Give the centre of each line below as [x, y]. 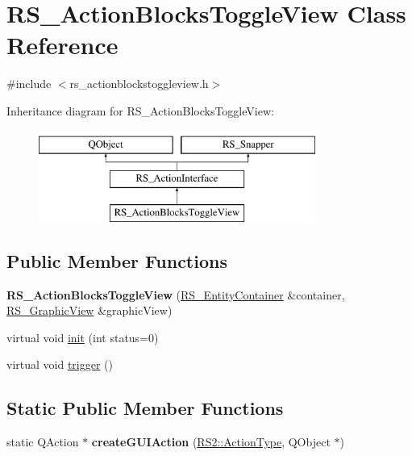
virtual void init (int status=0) [83, 337]
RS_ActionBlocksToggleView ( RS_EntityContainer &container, [176, 294]
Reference [62, 45]
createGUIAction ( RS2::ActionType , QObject [211, 442]
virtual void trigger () [60, 364]
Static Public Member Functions [145, 408]
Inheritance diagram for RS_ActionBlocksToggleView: [140, 110]
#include [29, 84]
